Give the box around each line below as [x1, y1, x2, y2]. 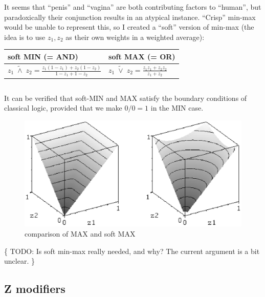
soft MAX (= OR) [108, 51, 175, 61]
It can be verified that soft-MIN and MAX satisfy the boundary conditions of [4, 92, 247, 103]
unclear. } [4, 256, 35, 266]
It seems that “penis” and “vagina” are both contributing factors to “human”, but [4, 2, 261, 12]
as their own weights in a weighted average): [65, 31, 205, 42]
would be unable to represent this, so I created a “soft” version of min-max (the [4, 22, 254, 32]
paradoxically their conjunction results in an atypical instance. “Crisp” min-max [4, 11, 256, 22]
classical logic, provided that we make [4, 102, 122, 113]
